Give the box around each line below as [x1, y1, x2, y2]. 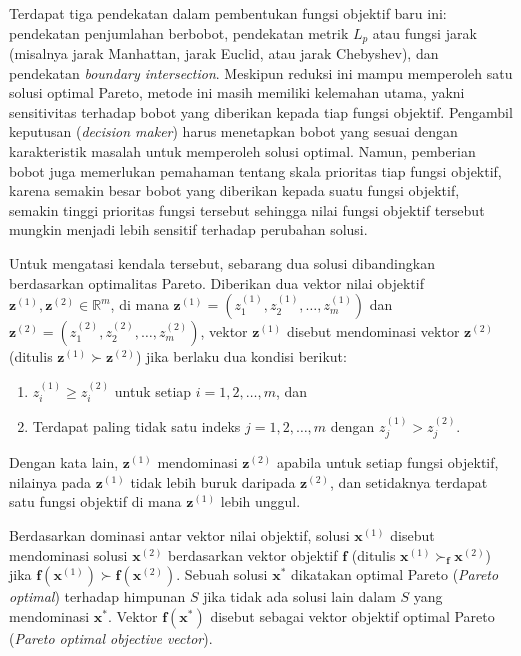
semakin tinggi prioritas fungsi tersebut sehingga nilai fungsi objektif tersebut [9, 199, 485, 220]
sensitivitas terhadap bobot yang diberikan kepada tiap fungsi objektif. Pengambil [9, 101, 513, 122]
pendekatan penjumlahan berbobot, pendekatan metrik [9, 22, 349, 43]
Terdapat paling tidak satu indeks [32, 415, 241, 436]
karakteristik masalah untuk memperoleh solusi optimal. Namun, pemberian [9, 141, 476, 162]
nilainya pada [9, 471, 92, 492]
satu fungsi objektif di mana [9, 491, 182, 512]
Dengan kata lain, [9, 452, 119, 473]
